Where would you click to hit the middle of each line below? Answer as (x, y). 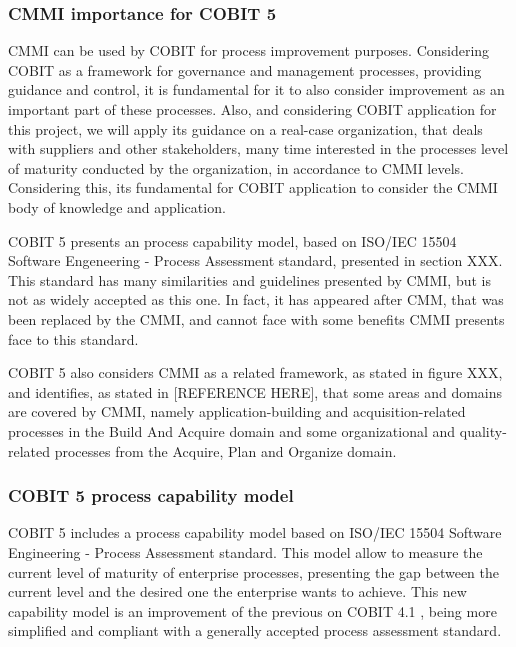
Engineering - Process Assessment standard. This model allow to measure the (245, 551)
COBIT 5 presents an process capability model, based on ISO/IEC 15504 (232, 240)
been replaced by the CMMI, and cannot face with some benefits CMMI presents (256, 318)
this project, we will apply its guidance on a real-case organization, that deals (245, 128)
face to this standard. (73, 338)
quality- (483, 430)
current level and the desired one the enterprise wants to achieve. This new (237, 591)
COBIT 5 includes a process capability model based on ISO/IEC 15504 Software (255, 532)
